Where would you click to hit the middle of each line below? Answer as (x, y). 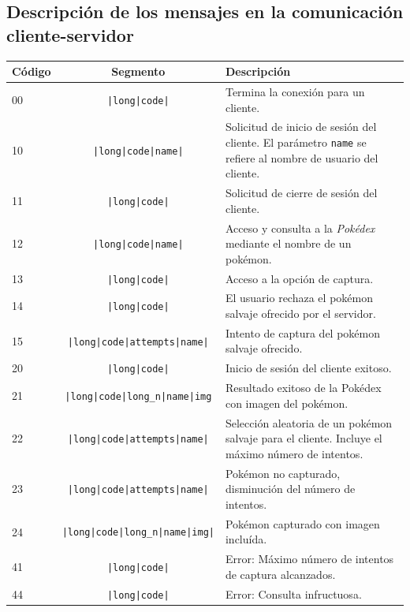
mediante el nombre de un (288, 243)
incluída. (246, 539)
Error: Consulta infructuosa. (293, 593)
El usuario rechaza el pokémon (299, 298)
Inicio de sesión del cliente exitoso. (308, 368)
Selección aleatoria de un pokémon (309, 422)
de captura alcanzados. (280, 574)
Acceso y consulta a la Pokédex (300, 228)
